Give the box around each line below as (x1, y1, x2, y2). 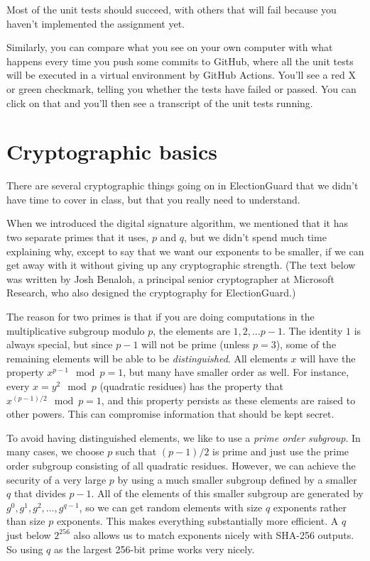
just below (6, 527, 51, 542)
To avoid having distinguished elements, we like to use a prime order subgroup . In (6, 430, 361, 445)
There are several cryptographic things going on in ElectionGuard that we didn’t (6, 178, 359, 193)
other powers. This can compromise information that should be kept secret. (6, 406, 334, 421)
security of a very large (6, 472, 107, 487)
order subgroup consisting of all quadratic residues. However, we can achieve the (6, 457, 356, 472)
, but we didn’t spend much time (184, 230, 327, 245)
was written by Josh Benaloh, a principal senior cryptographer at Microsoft (6, 271, 334, 286)
